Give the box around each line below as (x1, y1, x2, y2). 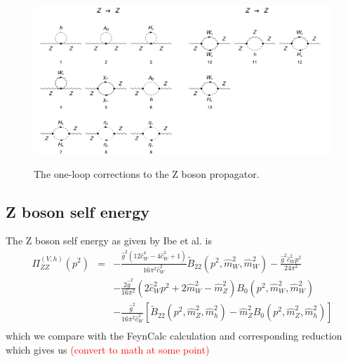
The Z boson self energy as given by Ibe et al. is (6, 233, 212, 248)
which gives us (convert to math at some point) (6, 342, 210, 356)
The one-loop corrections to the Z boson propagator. (34, 166, 260, 181)
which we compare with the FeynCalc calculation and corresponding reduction (6, 328, 342, 343)
